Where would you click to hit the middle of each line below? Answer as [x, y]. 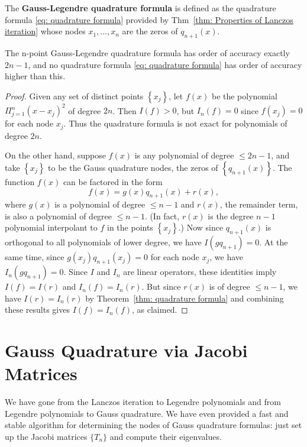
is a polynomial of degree [100, 204]
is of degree [230, 286]
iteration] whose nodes [45, 31]
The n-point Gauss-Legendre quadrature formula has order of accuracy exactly [147, 52]
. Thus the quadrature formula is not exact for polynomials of [175, 123]
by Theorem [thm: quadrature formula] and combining [185, 298]
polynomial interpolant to [51, 227]
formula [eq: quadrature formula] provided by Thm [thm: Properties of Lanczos [149, 19]
